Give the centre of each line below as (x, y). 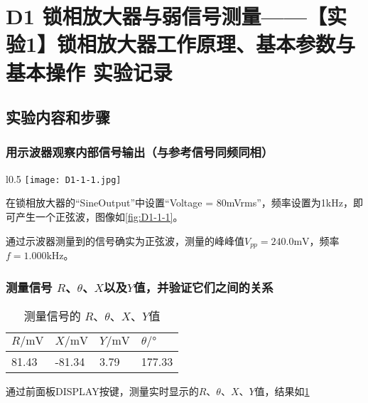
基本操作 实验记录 (89, 72)
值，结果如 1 (282, 391)
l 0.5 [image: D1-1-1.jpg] (64, 178)
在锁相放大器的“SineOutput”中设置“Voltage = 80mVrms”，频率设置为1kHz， (179, 203)
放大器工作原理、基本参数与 (226, 44)
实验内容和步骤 (58, 117)
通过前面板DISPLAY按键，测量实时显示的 (102, 391)
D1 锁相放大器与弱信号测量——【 (166, 16)
